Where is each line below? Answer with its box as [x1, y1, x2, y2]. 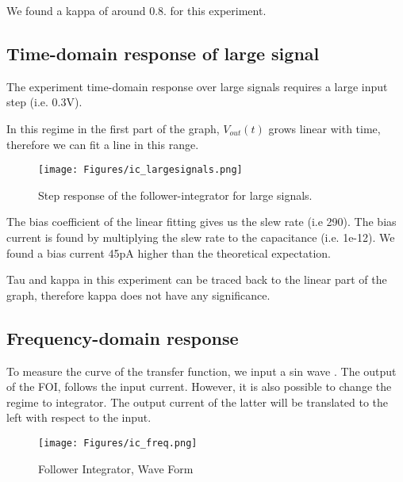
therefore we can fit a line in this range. [6, 136, 199, 152]
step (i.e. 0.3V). [6, 94, 83, 110]
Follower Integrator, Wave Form [38, 460, 194, 476]
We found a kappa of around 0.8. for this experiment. [6, 2, 267, 18]
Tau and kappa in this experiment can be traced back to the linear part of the [6, 271, 387, 288]
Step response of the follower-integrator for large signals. [38, 186, 313, 203]
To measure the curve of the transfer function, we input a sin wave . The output [6, 362, 397, 379]
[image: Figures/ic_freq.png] [38, 437, 198, 449]
